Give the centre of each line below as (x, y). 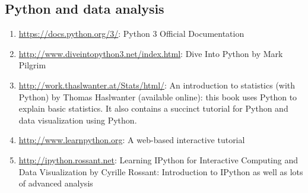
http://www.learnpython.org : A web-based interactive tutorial (132, 140)
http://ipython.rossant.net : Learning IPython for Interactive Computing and (158, 159)
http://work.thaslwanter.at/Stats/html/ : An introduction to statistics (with (157, 85)
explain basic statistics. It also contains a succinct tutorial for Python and (153, 108)
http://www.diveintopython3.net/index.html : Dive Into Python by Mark (151, 53)
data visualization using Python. (78, 120)
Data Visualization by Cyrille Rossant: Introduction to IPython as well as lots (161, 171)
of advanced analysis (56, 183)
